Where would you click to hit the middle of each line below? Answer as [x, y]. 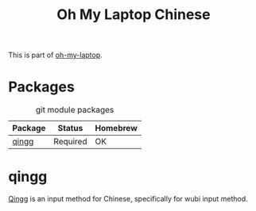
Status [70, 129]
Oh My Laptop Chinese [134, 15]
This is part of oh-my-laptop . [56, 55]
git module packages [75, 110]
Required [70, 142]
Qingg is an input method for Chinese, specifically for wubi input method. [128, 199]
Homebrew [116, 129]
